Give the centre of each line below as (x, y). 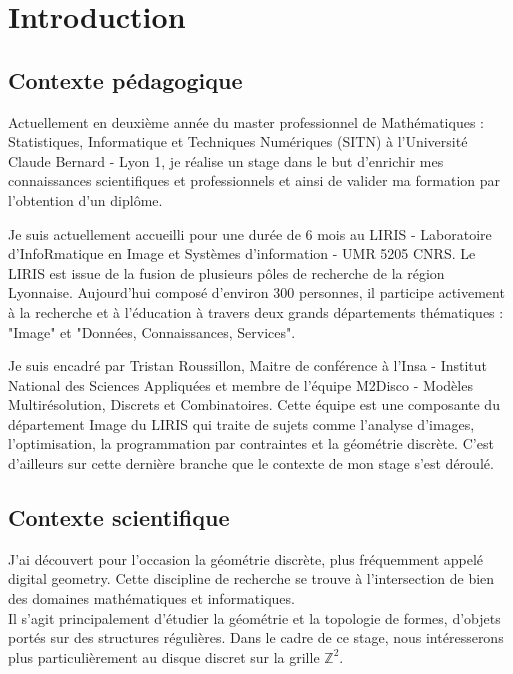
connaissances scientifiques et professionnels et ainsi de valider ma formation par (254, 180)
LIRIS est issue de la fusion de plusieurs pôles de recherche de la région (226, 272)
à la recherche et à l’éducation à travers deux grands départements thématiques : (256, 311)
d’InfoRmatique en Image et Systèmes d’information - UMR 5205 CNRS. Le (242, 253)
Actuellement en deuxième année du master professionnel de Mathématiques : (246, 121)
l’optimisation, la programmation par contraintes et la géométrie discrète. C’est (251, 443)
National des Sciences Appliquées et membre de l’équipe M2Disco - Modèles (240, 384)
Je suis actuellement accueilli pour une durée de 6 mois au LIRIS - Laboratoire (250, 233)
